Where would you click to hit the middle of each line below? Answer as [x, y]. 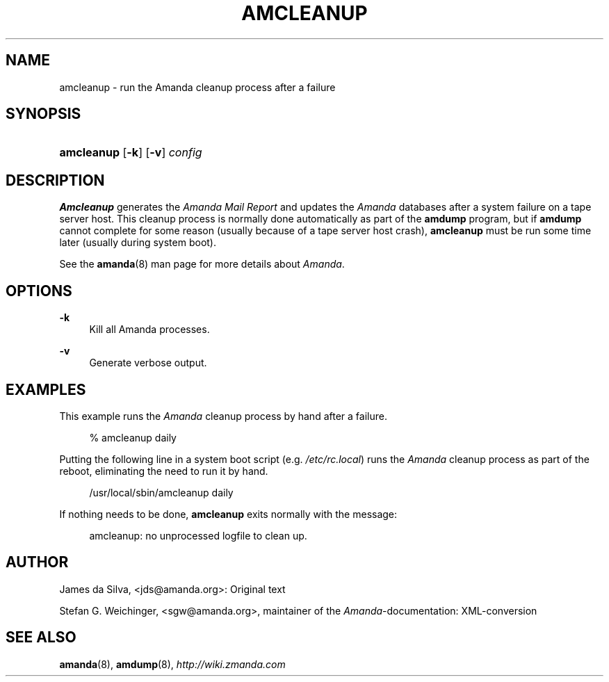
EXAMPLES [46, 389]
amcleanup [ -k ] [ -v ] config [131, 153]
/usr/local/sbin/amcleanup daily [161, 492]
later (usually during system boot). [138, 243]
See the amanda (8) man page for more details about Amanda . [202, 264]
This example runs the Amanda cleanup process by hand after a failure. [223, 416]
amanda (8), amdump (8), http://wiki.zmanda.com [172, 664]
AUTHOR [37, 562]
